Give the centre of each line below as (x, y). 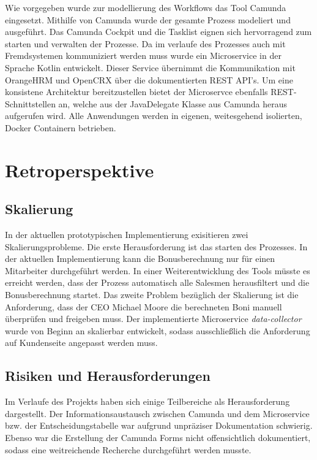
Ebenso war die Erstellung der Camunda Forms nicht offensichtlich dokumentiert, (158, 438)
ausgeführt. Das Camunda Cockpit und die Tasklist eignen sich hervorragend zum (158, 32)
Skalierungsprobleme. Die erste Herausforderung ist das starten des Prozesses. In (156, 246)
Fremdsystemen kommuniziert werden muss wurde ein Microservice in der (143, 56)
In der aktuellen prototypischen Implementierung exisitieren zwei (127, 235)
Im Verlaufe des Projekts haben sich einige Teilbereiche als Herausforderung (147, 401)
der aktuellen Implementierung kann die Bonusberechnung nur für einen (140, 259)
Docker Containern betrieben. (61, 127)
